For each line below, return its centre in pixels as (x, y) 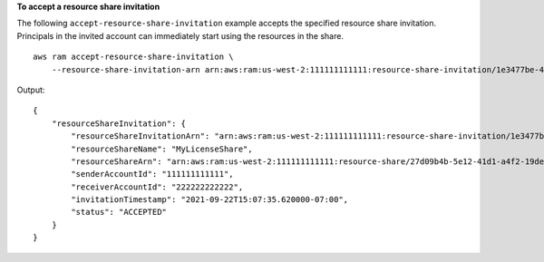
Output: (31, 90)
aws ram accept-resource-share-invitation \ (134, 57)
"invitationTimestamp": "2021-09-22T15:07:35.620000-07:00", (210, 200)
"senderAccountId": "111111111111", (153, 174)
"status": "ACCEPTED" (119, 212)
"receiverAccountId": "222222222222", (157, 187)
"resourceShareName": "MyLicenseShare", (162, 149)
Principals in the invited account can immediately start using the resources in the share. (180, 35)
